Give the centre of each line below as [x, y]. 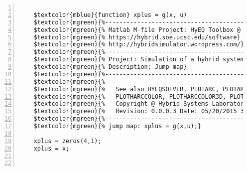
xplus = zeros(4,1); [67, 141]
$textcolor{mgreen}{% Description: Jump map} [110, 67]
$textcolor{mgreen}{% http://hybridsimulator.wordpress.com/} [139, 45]
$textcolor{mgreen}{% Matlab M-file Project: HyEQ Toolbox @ [137, 30]
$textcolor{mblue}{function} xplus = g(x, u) [110, 15]
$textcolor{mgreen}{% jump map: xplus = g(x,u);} [118, 126]
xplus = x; [52, 148]
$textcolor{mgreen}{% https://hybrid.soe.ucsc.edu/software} [137, 37]
